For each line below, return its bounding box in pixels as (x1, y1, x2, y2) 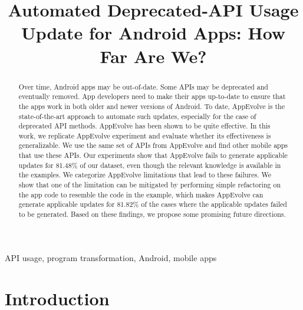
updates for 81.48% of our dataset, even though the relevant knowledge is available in (18, 160, 281, 170)
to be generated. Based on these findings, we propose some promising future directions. (18, 209, 286, 219)
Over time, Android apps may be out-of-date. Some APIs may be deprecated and (18, 81, 268, 91)
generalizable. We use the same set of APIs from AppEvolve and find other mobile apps (18, 140, 288, 150)
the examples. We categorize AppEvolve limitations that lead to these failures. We (18, 170, 272, 180)
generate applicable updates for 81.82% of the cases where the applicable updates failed (18, 199, 287, 209)
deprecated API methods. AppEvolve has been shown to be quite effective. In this (18, 121, 271, 131)
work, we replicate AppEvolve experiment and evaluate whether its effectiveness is (18, 130, 271, 140)
